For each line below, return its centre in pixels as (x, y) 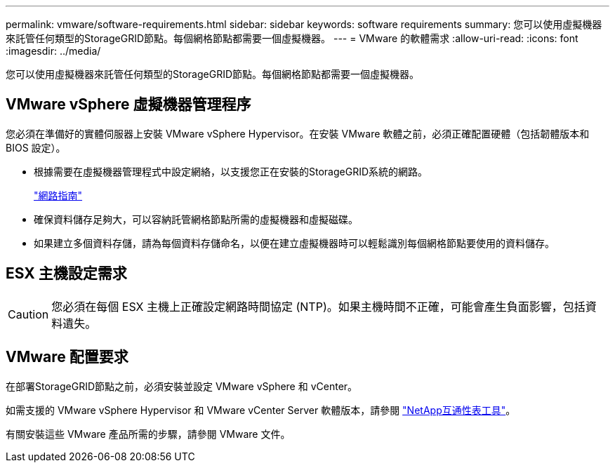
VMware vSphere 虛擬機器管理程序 (128, 105)
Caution (28, 314)
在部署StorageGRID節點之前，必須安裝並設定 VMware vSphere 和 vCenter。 (182, 386)
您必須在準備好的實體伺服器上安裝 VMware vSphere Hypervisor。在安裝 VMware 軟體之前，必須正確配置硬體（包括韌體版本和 (298, 133)
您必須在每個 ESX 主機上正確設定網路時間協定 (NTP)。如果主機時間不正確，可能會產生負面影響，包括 (318, 306)
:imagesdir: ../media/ (53, 51)
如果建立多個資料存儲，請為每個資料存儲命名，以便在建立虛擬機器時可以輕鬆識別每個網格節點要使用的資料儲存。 (294, 243)
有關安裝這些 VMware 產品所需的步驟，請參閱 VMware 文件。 (148, 434)
